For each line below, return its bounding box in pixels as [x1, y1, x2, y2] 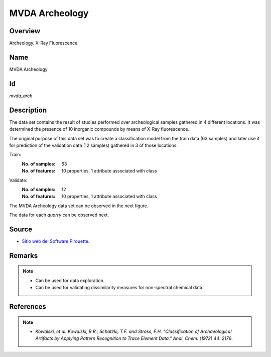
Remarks [9, 251, 38, 260]
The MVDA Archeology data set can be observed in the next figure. [9, 203, 149, 209]
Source [9, 225, 33, 233]
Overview [9, 27, 41, 35]
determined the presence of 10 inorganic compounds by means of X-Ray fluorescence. [9, 126, 190, 132]
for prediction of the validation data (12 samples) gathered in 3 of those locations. [9, 142, 178, 148]
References [9, 302, 46, 311]
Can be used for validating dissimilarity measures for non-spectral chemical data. [35, 285, 204, 291]
